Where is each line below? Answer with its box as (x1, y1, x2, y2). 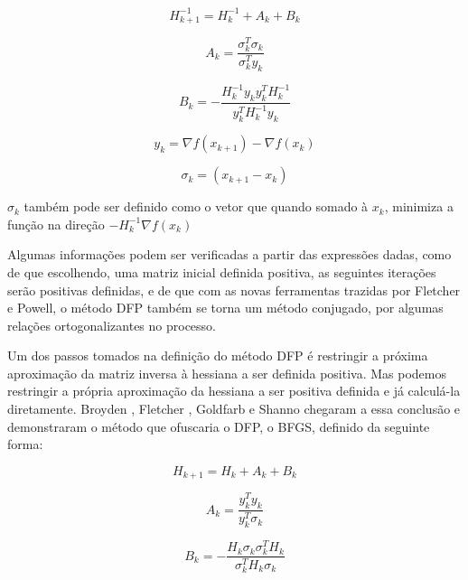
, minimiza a (384, 197, 454, 216)
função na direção (7, 214, 105, 233)
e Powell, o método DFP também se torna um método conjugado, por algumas (7, 298, 444, 317)
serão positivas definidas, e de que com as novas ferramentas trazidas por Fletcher (7, 280, 461, 299)
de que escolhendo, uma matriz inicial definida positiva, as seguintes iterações (7, 262, 436, 281)
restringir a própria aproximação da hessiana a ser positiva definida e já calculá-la (7, 381, 461, 400)
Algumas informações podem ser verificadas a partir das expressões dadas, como (7, 245, 452, 264)
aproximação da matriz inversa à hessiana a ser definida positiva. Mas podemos (7, 363, 447, 382)
